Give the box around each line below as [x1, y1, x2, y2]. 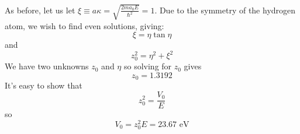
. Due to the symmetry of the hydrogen [154, 3, 296, 16]
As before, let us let [5, 3, 75, 16]
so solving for [123, 60, 172, 72]
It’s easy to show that [5, 79, 82, 91]
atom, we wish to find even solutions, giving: [5, 19, 164, 31]
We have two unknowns [5, 60, 89, 72]
